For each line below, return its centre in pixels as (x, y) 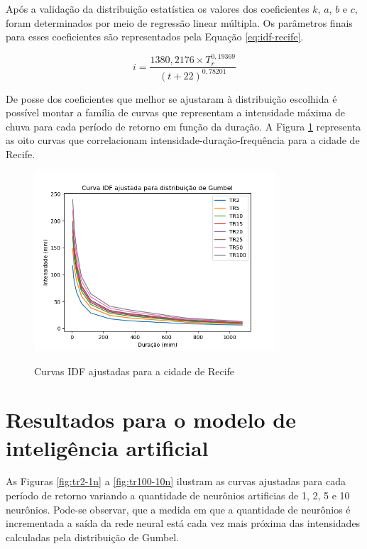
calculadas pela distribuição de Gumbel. (93, 537)
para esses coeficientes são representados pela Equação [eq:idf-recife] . (155, 37)
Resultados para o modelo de (151, 420)
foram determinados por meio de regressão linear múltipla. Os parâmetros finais (179, 22)
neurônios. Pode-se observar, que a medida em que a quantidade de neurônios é (178, 509)
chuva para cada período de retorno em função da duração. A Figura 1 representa (183, 126)
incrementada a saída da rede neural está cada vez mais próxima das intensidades (183, 523)
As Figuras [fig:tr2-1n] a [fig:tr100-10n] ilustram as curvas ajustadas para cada (176, 481)
